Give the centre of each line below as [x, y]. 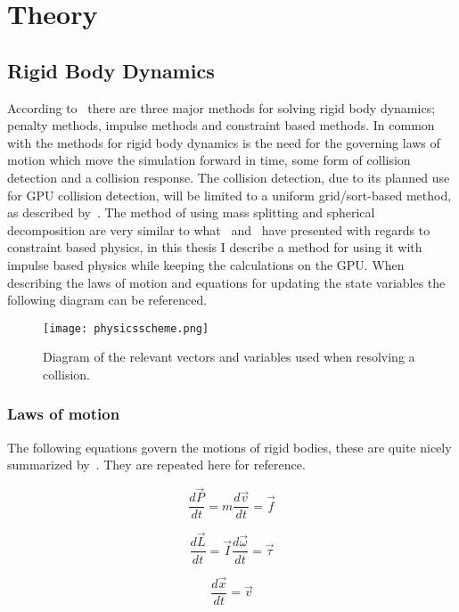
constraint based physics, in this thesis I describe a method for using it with [215, 247]
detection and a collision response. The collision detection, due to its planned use [229, 177]
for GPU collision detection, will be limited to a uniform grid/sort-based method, [229, 195]
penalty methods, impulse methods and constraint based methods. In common [221, 125]
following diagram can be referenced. [107, 300]
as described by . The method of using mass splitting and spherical [191, 212]
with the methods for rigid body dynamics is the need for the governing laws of [224, 142]
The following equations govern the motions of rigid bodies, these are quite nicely [229, 447]
